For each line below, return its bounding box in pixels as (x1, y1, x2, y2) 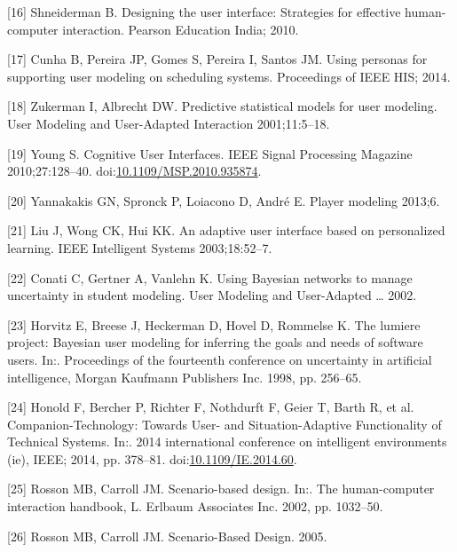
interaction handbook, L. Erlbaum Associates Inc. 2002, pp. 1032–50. (7, 497, 383, 516)
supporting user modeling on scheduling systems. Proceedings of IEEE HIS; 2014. (7, 67, 451, 85)
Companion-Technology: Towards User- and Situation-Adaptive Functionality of (7, 414, 442, 433)
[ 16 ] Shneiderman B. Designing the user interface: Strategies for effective (7, 3, 401, 20)
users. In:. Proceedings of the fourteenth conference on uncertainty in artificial (7, 350, 432, 368)
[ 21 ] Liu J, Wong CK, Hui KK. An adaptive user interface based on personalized (7, 221, 445, 240)
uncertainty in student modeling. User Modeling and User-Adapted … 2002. (7, 286, 417, 304)
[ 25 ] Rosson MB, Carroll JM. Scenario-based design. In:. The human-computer (7, 479, 435, 498)
